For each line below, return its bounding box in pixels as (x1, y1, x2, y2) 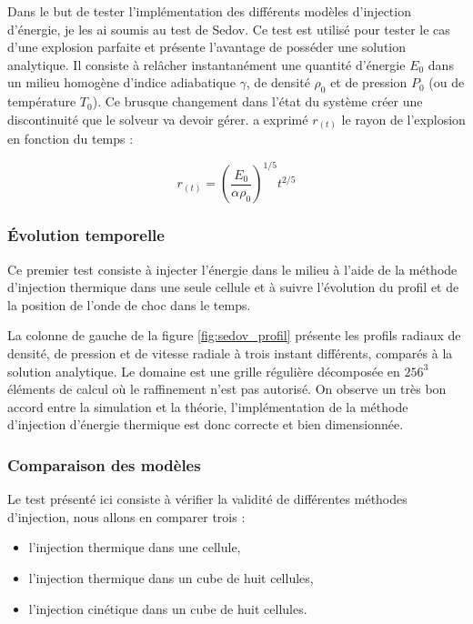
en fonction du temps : (7, 129, 134, 148)
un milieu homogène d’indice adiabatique (7, 73, 236, 92)
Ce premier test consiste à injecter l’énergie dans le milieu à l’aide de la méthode (7, 259, 458, 278)
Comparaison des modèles (7, 453, 201, 476)
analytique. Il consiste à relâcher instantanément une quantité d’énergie (7, 55, 406, 74)
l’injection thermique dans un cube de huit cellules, (28, 568, 314, 587)
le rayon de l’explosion (341, 109, 466, 128)
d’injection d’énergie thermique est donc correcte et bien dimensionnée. (7, 415, 404, 434)
